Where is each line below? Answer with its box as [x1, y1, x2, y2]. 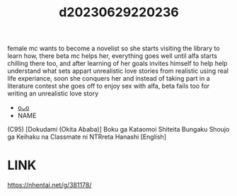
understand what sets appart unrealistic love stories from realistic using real [7, 67, 229, 75]
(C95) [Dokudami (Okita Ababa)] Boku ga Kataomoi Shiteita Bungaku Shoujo [7, 125, 230, 134]
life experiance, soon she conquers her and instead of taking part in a [7, 74, 210, 83]
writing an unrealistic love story [7, 89, 99, 98]
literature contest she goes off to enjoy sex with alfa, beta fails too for [7, 82, 210, 91]
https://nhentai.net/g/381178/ [7, 181, 92, 190]
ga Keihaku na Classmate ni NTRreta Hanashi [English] [7, 132, 166, 142]
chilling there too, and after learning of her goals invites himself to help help [7, 59, 228, 68]
